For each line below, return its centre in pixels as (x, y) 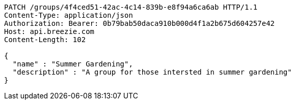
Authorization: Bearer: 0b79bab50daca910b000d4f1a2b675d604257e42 (140, 23)
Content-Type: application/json (69, 15)
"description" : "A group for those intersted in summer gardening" (152, 72)
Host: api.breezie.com (49, 31)
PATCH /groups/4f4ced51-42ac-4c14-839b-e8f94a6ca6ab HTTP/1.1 (131, 7)
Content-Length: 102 (45, 40)
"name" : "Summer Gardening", (73, 64)
